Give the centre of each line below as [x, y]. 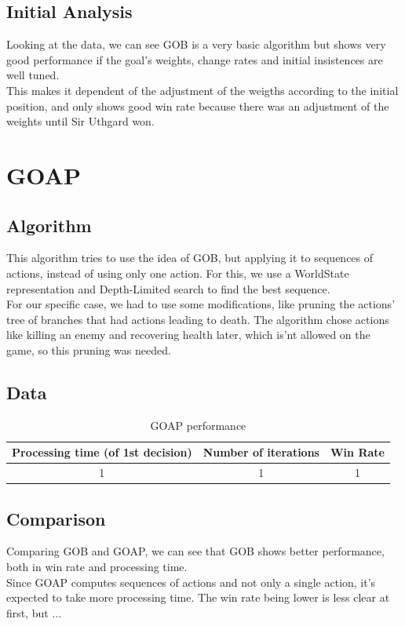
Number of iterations [261, 452]
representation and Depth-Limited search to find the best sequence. [168, 288]
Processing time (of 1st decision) [102, 452]
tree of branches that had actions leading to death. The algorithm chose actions [198, 319]
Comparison [56, 518]
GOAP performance [198, 425]
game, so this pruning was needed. [89, 349]
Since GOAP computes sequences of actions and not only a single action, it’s [191, 582]
